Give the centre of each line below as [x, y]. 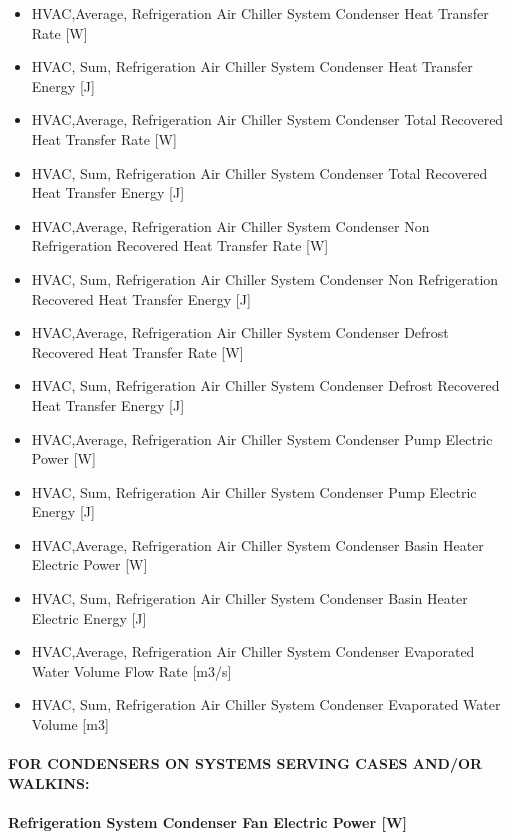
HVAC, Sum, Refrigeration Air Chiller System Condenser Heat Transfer [252, 66]
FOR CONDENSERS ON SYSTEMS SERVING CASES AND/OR [245, 763]
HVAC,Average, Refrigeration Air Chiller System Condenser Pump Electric [262, 438]
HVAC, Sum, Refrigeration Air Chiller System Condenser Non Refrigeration [265, 278]
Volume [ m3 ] [70, 724]
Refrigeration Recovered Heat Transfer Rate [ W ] [180, 245]
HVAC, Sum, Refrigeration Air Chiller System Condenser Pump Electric [254, 491]
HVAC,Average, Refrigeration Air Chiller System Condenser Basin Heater [257, 544]
